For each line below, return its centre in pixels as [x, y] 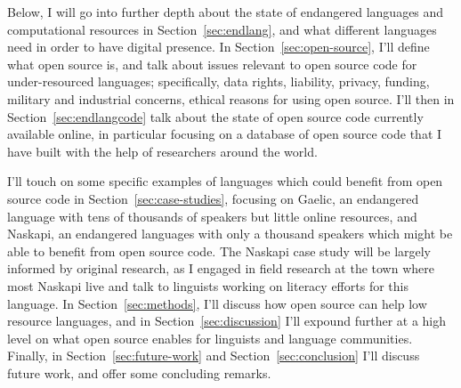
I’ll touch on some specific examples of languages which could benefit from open [225, 181]
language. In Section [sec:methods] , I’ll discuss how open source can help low [217, 303]
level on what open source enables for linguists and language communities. [210, 338]
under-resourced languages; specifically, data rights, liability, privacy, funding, [218, 81]
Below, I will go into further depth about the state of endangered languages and [226, 12]
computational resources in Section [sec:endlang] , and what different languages [222, 29]
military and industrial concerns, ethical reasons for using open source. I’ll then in [231, 98]
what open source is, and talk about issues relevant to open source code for [212, 64]
